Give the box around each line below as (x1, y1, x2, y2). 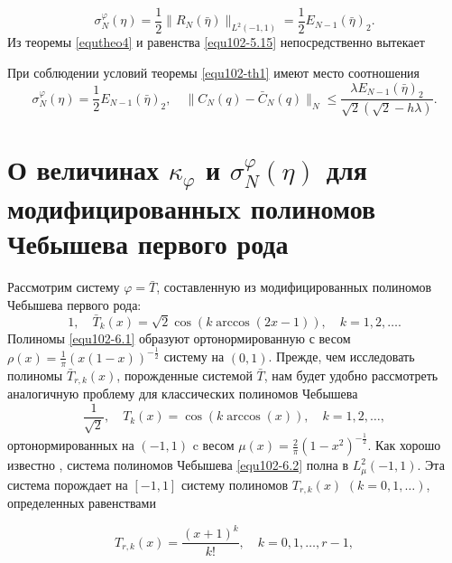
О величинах (7, 151, 159, 188)
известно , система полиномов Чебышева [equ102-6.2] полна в (7, 455, 349, 474)
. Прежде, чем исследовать (268, 347, 415, 366)
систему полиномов (180, 474, 289, 493)
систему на (163, 347, 225, 366)
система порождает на (7, 474, 128, 493)
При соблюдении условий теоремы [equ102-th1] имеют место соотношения (7, 62, 420, 81)
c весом (192, 436, 235, 455)
